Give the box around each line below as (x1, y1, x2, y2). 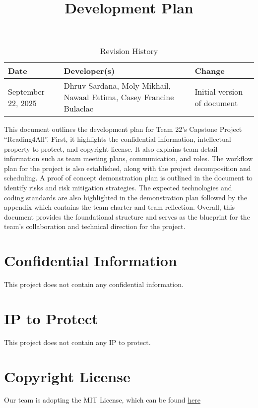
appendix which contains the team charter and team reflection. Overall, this (4, 202, 235, 212)
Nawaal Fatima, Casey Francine (64, 91, 174, 103)
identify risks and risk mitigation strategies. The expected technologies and (4, 182, 232, 192)
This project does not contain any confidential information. (4, 279, 184, 290)
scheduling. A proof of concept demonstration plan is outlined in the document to (4, 173, 253, 183)
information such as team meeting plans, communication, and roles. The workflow (4, 153, 253, 164)
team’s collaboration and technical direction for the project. (4, 221, 186, 232)
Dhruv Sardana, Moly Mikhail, (64, 80, 171, 92)
